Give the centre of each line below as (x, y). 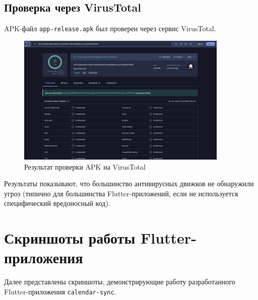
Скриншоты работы (70, 238)
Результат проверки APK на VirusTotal (85, 166)
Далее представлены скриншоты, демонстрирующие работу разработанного (120, 282)
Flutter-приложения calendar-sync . (60, 291)
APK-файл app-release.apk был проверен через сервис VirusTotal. (110, 28)
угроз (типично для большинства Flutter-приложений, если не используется (121, 193)
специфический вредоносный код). (57, 203)
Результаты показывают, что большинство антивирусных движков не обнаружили (129, 183)
